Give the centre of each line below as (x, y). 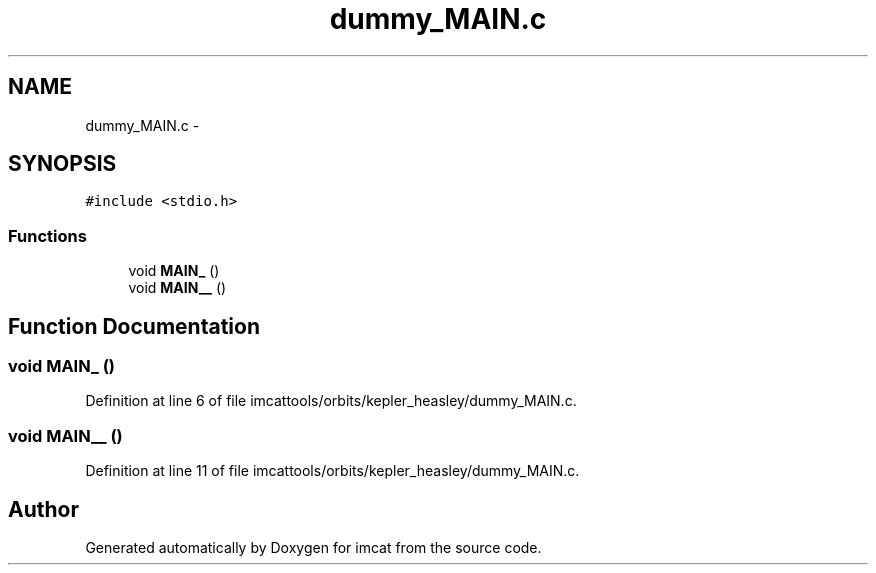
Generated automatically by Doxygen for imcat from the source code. (313, 547)
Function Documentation (134, 326)
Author (43, 509)
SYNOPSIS (62, 164)
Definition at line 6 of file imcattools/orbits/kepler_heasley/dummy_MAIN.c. (331, 401)
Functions (47, 235)
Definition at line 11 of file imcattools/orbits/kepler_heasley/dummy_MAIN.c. (332, 471)
